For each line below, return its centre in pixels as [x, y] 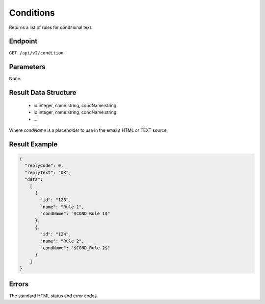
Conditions [32, 13]
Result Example [33, 144]
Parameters [27, 67]
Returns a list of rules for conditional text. [51, 27]
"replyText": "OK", [48, 172]
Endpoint [23, 41]
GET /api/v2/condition [36, 53]
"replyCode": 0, [44, 166]
